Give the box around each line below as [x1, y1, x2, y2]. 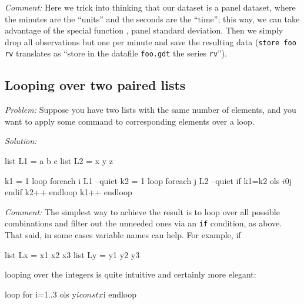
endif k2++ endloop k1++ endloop [5, 186, 132, 198]
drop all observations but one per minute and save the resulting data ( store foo [5, 35, 296, 48]
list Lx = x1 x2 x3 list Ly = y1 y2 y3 [5, 248, 140, 260]
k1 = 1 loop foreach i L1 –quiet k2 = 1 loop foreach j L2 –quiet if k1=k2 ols [5, 174, 280, 186]
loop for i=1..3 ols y [5, 288, 76, 300]
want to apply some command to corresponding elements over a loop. [5, 115, 255, 127]
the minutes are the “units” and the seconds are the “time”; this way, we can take [5, 12, 300, 25]
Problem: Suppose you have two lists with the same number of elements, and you [5, 103, 296, 116]
